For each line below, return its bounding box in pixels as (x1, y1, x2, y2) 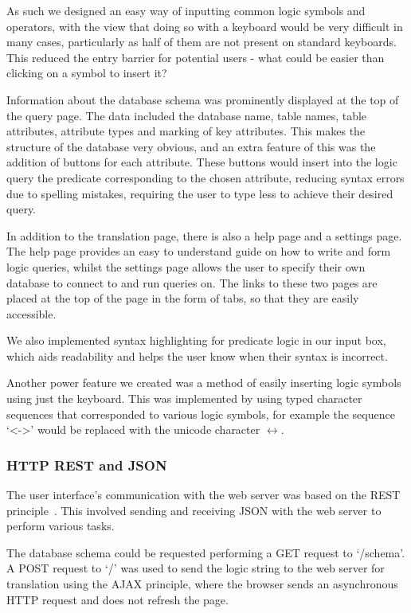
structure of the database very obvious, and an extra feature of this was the (6, 138, 376, 154)
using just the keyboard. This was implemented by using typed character (6, 390, 362, 407)
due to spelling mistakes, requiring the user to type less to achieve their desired (6, 185, 393, 201)
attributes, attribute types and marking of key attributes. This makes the (6, 123, 366, 139)
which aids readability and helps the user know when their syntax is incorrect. (6, 347, 388, 364)
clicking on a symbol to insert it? (6, 64, 167, 81)
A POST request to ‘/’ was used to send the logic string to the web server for (6, 560, 385, 576)
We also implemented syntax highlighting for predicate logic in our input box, (6, 332, 386, 349)
